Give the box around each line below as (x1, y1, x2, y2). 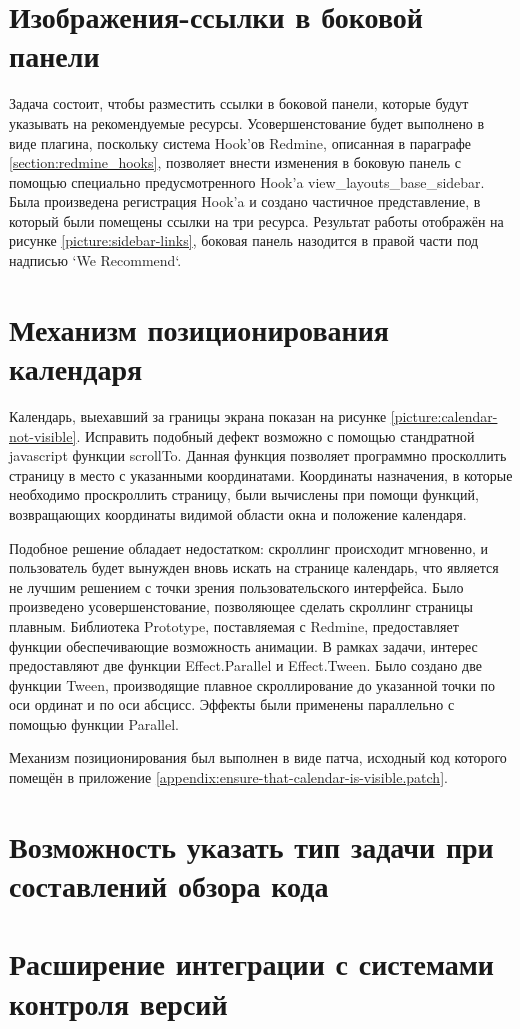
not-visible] (9, 425, 77, 446)
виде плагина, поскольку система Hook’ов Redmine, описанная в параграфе (9, 132, 471, 153)
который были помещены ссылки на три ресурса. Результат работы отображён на (9, 210, 504, 231)
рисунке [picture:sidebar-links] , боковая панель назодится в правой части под (9, 230, 479, 251)
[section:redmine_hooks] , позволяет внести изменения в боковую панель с (9, 152, 461, 173)
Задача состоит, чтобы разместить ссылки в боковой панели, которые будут (9, 93, 469, 114)
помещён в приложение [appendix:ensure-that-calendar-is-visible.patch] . (9, 767, 448, 788)
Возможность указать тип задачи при (9, 825, 494, 866)
